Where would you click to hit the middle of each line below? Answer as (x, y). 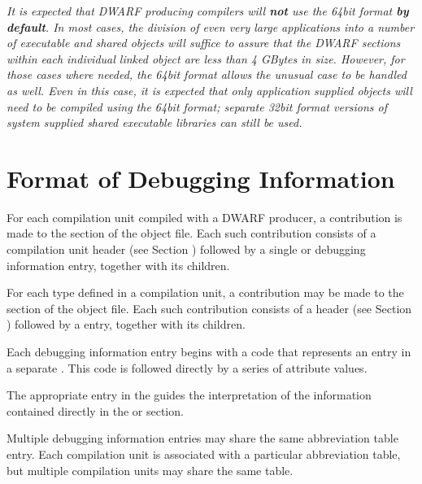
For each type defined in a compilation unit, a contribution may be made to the (205, 292)
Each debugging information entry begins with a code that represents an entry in (209, 352)
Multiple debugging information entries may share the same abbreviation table (202, 438)
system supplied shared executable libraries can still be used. (154, 122)
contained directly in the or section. (95, 410)
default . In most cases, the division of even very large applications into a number (211, 26)
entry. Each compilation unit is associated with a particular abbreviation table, (204, 454)
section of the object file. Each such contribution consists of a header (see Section (209, 308)
